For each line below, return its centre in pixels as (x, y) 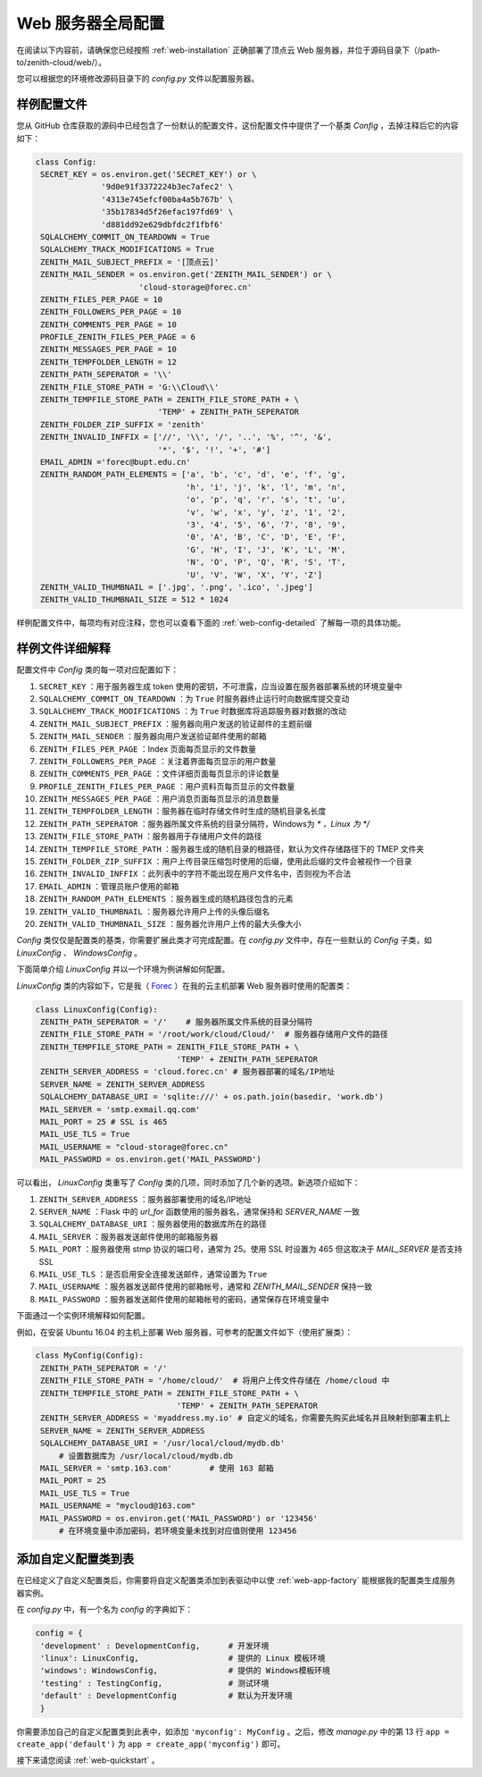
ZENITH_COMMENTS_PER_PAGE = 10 (109, 324)
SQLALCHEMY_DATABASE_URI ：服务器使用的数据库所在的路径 (153, 1224)
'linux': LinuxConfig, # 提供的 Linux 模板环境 (183, 1658)
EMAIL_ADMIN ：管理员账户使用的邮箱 (109, 886)
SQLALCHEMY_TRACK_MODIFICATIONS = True (127, 249)
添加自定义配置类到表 (75, 1559)
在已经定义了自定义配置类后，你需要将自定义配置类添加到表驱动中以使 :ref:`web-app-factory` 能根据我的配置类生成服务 (236, 1580)
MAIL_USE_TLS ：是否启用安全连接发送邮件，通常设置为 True (153, 1274)
